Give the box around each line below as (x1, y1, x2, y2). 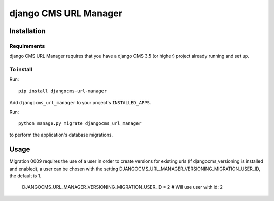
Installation (9, 27, 46, 36)
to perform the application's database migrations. (9, 132, 113, 138)
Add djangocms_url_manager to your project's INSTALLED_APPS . (9, 99, 151, 106)
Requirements (9, 42, 45, 49)
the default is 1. (9, 173, 42, 179)
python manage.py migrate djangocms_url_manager (18, 121, 142, 126)
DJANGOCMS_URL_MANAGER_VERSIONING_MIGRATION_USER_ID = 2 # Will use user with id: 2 (22, 184, 223, 190)
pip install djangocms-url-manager (18, 88, 107, 94)
